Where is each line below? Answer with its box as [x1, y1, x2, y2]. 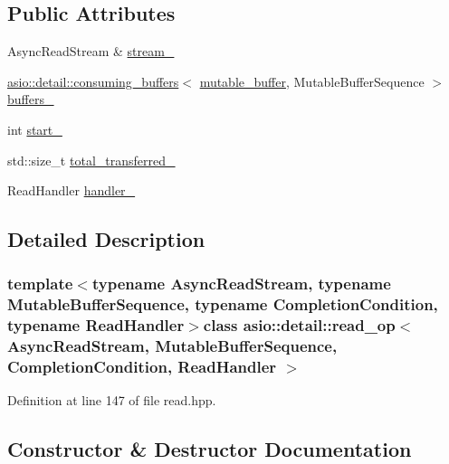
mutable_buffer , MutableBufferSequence [199, 71, 425, 90]
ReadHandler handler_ [7, 181, 136, 200]
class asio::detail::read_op [203, 314, 396, 336]
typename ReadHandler [7, 314, 185, 336]
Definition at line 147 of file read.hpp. [7, 391, 216, 410]
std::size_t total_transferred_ [7, 150, 176, 169]
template [7, 272, 73, 295]
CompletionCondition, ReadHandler [7, 355, 277, 378]
